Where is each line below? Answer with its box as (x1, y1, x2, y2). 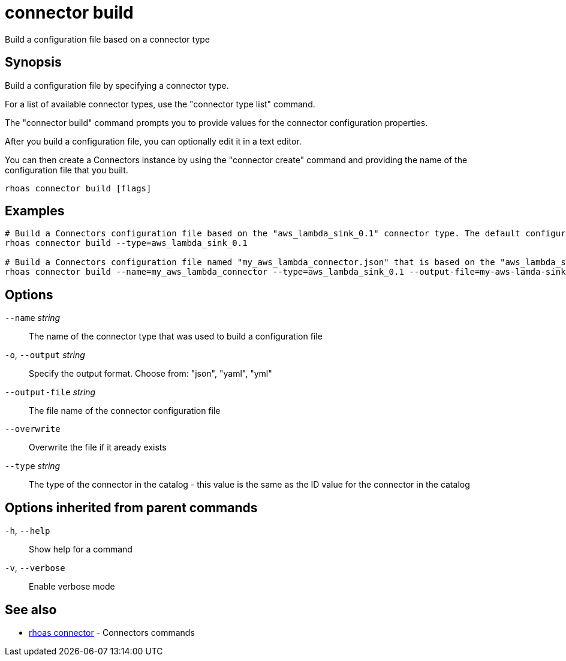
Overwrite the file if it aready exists (29, 442, 167, 453)
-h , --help (5, 525, 50, 536)
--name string (5, 313, 61, 323)
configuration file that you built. (5, 164, 128, 175)
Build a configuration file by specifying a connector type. (5, 80, 229, 91)
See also (5, 602, 57, 617)
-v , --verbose (5, 563, 65, 573)
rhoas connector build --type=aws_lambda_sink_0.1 (5, 238, 248, 248)
